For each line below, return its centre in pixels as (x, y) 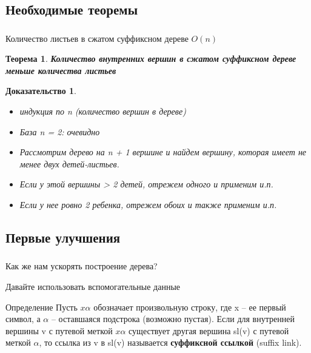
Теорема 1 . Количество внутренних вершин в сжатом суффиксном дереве (151, 59)
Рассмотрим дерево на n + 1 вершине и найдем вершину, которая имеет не (163, 152)
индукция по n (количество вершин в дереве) (103, 111)
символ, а (23, 319)
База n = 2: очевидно (60, 131)
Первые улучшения (63, 237)
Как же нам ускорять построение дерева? (82, 266)
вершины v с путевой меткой (59, 330)
